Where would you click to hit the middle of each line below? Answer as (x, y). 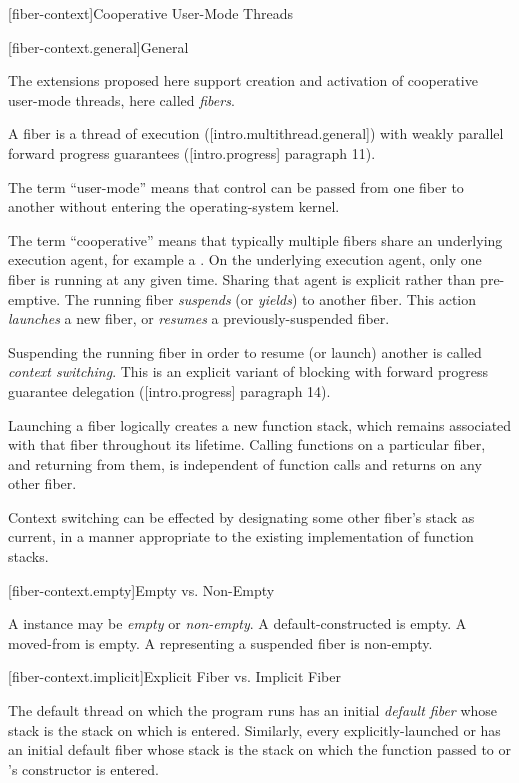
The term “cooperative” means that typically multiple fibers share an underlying (255, 239)
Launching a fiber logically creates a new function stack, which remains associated (260, 424)
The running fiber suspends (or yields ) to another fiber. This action (270, 298)
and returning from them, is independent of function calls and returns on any (245, 463)
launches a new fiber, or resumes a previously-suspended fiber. (199, 318)
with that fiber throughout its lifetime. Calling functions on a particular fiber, (247, 444)
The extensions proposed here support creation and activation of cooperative (243, 80)
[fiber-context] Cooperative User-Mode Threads (150, 13)
